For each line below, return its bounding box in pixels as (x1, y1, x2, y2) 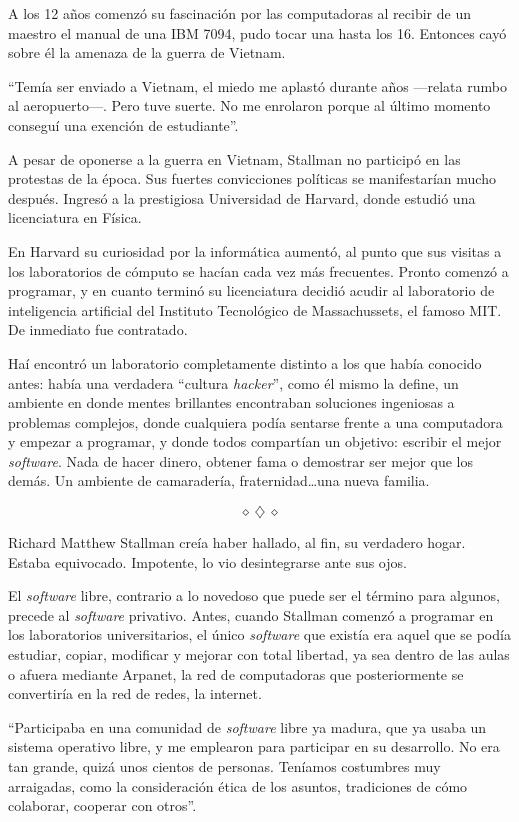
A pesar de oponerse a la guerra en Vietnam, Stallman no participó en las (8, 148, 461, 169)
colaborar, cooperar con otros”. (8, 795, 197, 816)
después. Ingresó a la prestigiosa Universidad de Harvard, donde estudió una (8, 187, 476, 208)
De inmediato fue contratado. (8, 319, 188, 340)
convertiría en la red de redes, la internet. (8, 683, 262, 704)
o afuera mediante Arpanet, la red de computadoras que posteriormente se (8, 663, 464, 684)
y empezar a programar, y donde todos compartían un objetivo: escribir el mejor (8, 431, 502, 452)
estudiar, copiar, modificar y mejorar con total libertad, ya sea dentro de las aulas (8, 644, 510, 665)
